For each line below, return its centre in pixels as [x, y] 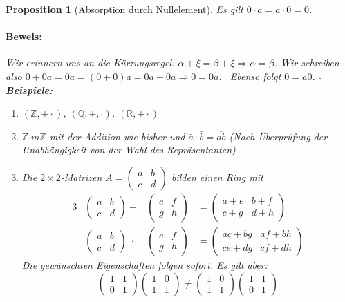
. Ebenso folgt [250, 76]
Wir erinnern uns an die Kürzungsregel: [90, 63]
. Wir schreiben [307, 63]
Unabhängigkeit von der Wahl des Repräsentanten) [129, 150]
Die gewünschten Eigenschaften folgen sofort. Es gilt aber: [144, 265]
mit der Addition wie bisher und [117, 136]
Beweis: [24, 36]
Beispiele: [29, 89]
